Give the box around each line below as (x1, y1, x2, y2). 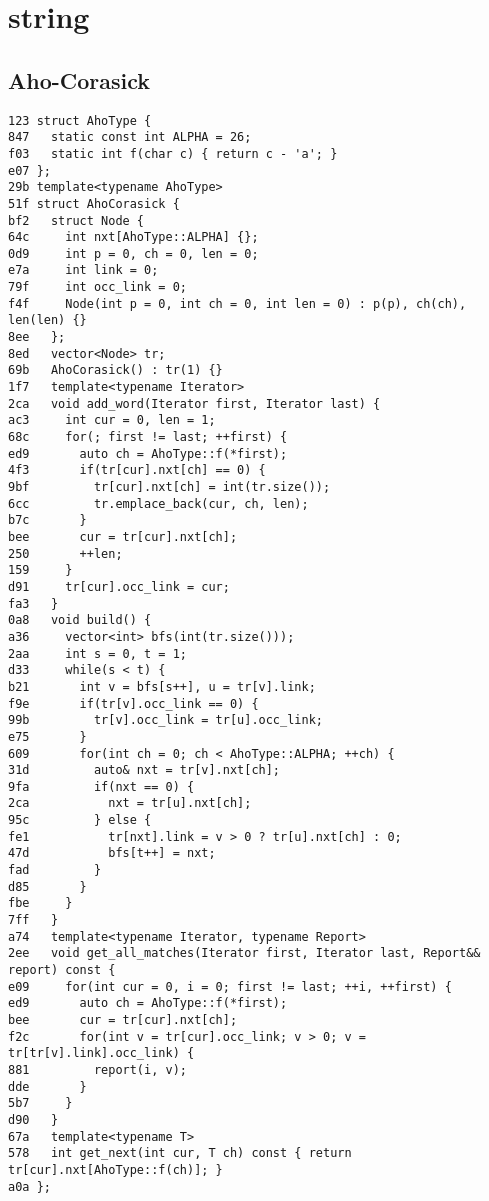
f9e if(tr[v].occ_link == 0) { (8, 696, 259, 711)
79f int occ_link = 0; (8, 280, 187, 295)
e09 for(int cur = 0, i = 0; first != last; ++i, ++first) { (8, 979, 452, 994)
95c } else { (8, 813, 152, 828)
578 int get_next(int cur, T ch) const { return (8, 1146, 352, 1161)
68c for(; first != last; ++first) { (8, 430, 288, 445)
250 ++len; (8, 546, 123, 561)
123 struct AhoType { (8, 113, 152, 128)
